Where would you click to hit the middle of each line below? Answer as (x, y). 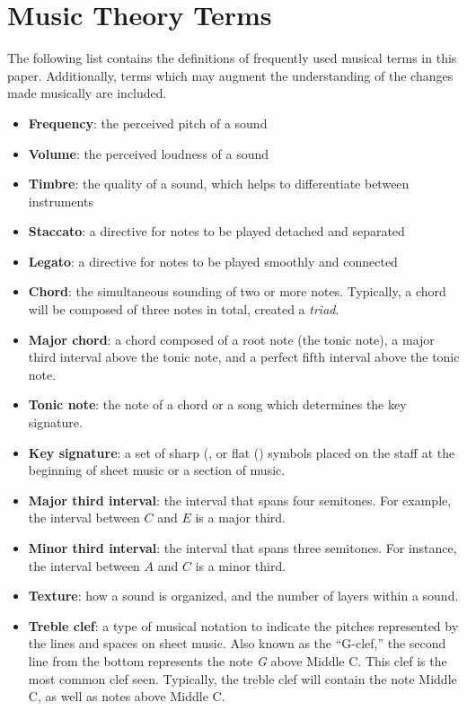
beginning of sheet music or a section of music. (157, 470)
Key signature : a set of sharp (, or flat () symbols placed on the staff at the (242, 452)
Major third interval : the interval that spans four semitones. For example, (240, 500)
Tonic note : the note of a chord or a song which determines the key (217, 404)
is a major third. (240, 518)
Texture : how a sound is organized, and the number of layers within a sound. (243, 596)
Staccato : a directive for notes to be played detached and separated (216, 231)
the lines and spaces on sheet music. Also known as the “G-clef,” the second (237, 643)
